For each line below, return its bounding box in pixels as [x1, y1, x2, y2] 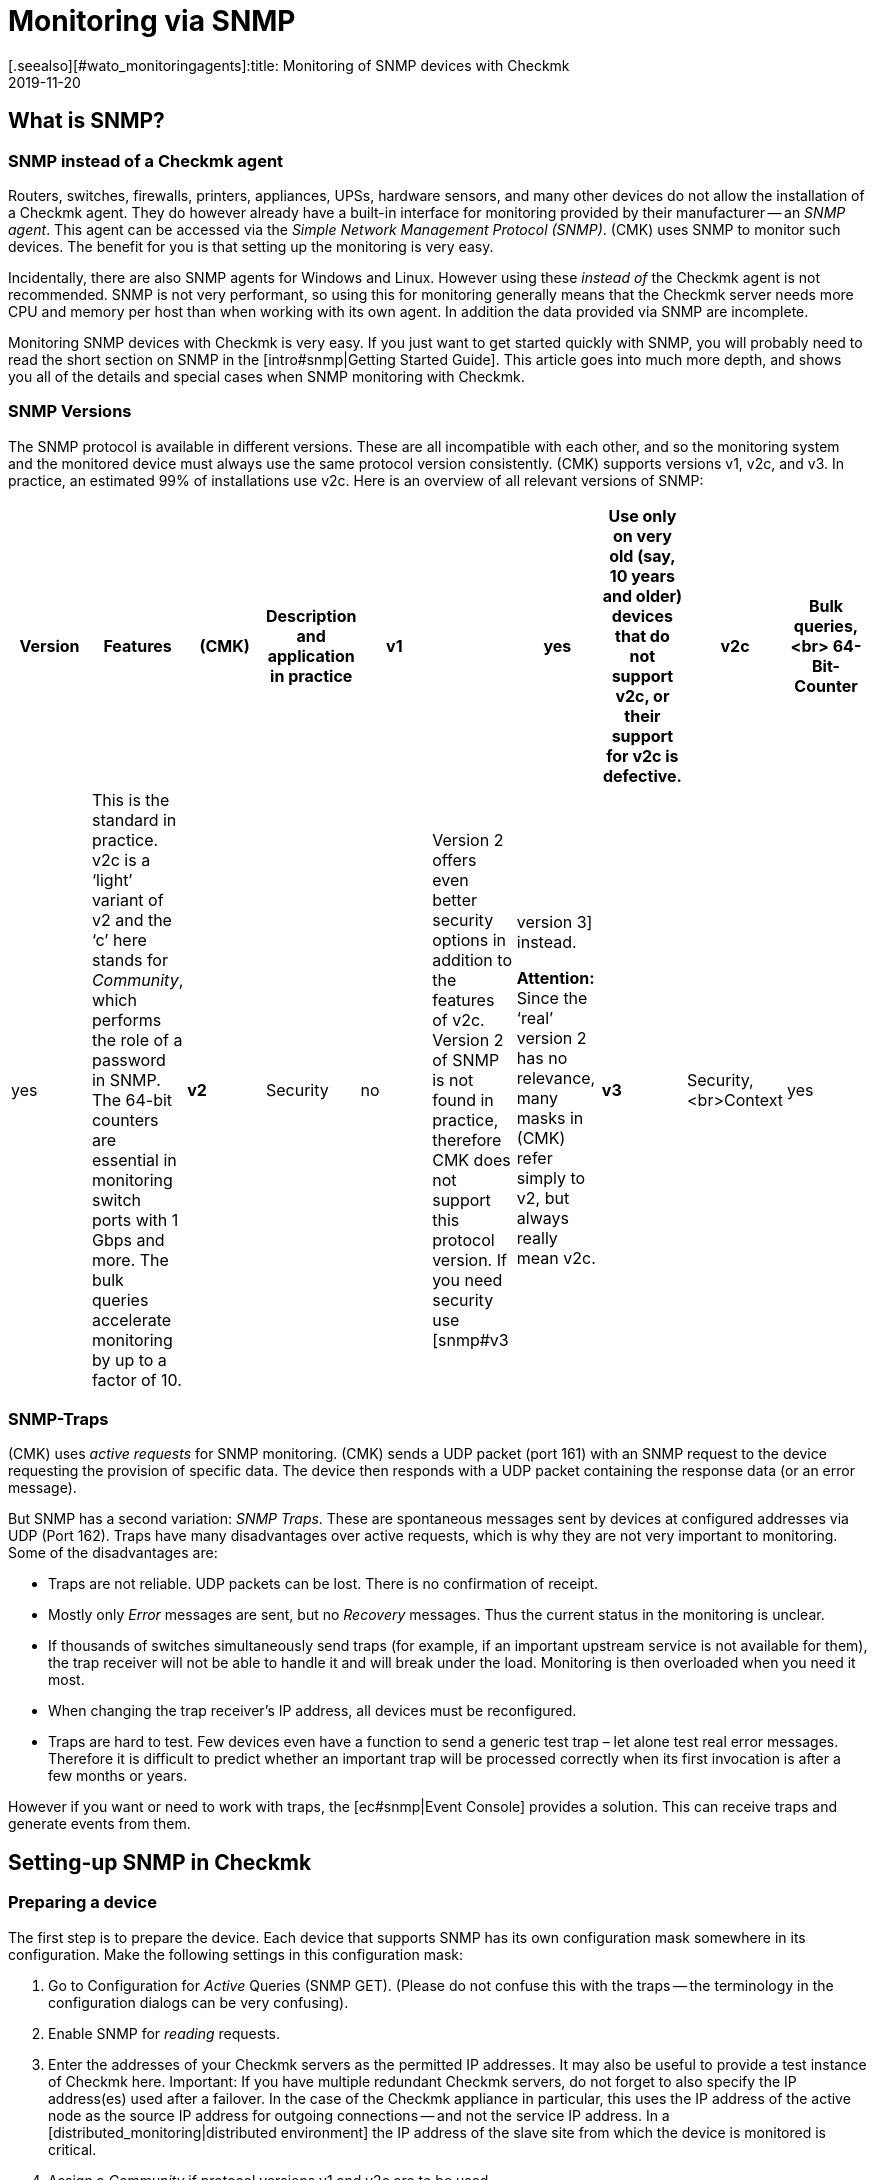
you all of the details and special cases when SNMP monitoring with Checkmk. [8, 367, 525, 385]
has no [516, 1047, 568, 1068]
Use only [608, 505, 677, 526]
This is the [91, 789, 170, 810]
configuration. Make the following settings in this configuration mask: [8, 1945, 464, 1963]
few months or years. [48, 1767, 188, 1785]
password [91, 1049, 166, 1070]
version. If [432, 1249, 507, 1270]
